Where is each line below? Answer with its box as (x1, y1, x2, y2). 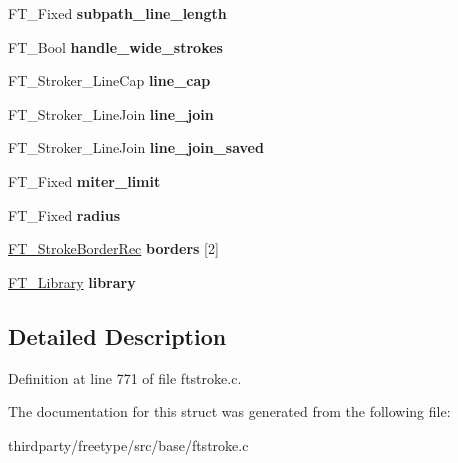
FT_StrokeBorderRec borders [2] (8, 238, 219, 259)
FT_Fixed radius (8, 204, 121, 225)
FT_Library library (8, 271, 136, 292)
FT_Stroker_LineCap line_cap (8, 70, 211, 91)
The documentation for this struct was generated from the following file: (8, 401, 451, 422)
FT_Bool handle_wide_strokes (8, 36, 223, 57)
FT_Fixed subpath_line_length (8, 3, 227, 23)
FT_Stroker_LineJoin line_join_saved (8, 137, 264, 158)
